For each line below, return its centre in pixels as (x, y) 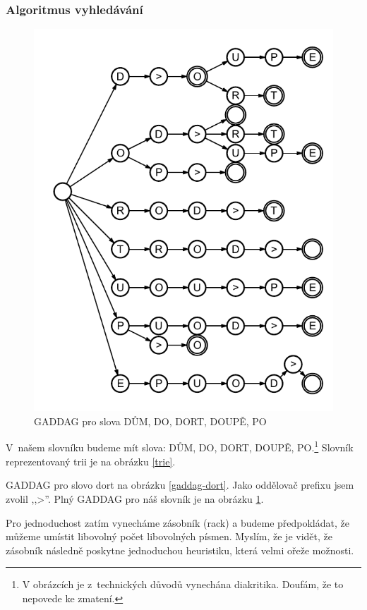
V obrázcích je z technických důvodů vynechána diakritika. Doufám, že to (183, 584)
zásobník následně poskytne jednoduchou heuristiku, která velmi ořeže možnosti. (180, 550)
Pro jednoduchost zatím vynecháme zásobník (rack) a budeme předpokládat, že (178, 522)
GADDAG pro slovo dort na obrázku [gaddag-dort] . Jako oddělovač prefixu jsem (180, 485)
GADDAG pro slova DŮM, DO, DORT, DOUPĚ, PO (150, 421)
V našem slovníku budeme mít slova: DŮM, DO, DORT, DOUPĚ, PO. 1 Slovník (180, 446)
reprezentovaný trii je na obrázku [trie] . (91, 461)
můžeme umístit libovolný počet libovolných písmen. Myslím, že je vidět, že (169, 536)
